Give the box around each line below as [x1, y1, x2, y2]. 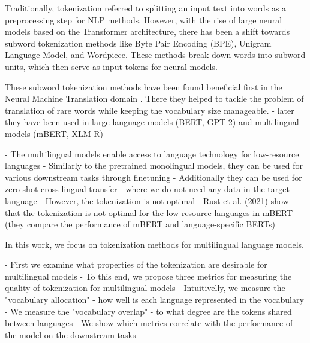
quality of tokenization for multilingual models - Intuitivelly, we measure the [5, 281, 285, 294]
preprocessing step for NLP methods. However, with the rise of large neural [5, 13, 282, 26]
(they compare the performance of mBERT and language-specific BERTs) [5, 218, 275, 230]
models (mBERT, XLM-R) [5, 127, 103, 139]
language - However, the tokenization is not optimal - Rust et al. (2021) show [5, 194, 289, 207]
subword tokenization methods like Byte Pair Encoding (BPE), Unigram [5, 37, 272, 49]
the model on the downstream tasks [5, 328, 136, 341]
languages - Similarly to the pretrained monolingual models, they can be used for [5, 159, 303, 172]
